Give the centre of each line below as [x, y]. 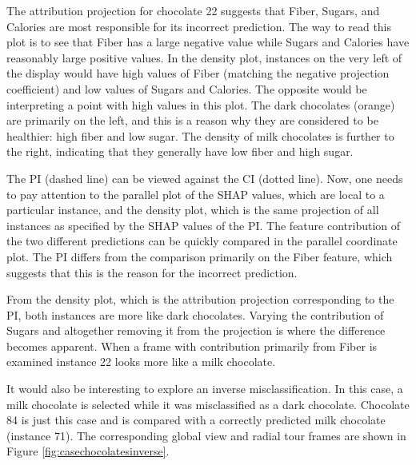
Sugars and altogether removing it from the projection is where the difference [196, 330]
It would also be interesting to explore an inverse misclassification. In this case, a [205, 389]
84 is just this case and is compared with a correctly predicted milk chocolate [196, 420]
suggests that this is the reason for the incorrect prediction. [152, 272]
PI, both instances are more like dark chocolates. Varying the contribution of [195, 314]
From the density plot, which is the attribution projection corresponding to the [200, 299]
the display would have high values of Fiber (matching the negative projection [198, 73]
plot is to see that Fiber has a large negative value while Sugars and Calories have [208, 42]
